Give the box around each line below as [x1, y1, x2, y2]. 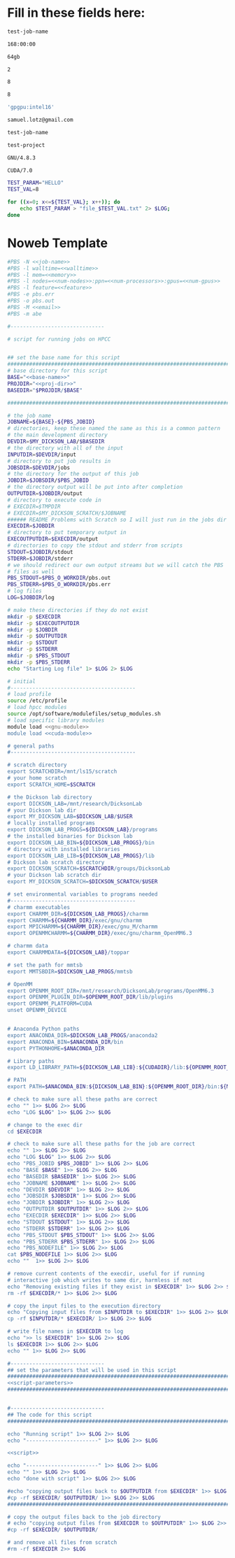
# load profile [7, 691, 52, 698]
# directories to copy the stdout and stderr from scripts [7, 542, 183, 549]
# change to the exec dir [7, 1121, 83, 1129]
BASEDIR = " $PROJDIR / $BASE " [7, 387, 83, 394]
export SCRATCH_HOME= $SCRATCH [7, 781, 96, 788]
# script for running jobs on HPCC [7, 336, 111, 343]
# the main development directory [7, 431, 108, 438]
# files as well [7, 568, 55, 575]
